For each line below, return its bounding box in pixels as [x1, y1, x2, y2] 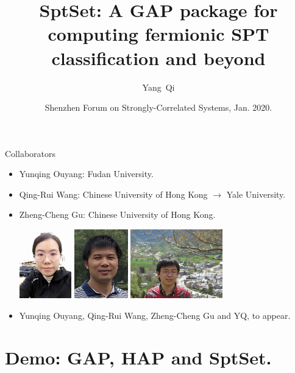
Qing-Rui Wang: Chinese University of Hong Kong [19, 187, 208, 200]
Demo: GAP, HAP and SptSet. [5, 344, 272, 369]
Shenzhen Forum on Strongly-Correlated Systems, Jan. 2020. [44, 101, 272, 114]
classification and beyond [51, 45, 266, 70]
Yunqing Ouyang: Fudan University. [19, 167, 154, 180]
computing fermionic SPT [48, 21, 269, 46]
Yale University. [226, 187, 286, 200]
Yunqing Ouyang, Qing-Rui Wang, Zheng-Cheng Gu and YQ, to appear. [19, 309, 291, 322]
